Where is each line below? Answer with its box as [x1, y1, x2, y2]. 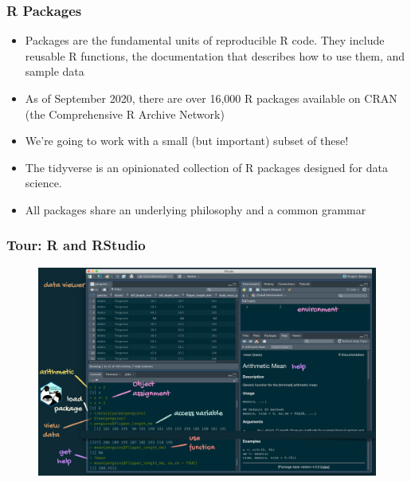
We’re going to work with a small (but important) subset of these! [25, 132, 349, 149]
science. [25, 174, 62, 191]
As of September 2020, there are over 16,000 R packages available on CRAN [25, 90, 397, 106]
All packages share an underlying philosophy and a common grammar [25, 201, 366, 217]
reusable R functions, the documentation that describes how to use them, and [25, 47, 405, 64]
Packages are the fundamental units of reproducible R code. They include [25, 32, 385, 49]
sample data [25, 63, 84, 80]
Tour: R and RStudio [6, 235, 146, 255]
